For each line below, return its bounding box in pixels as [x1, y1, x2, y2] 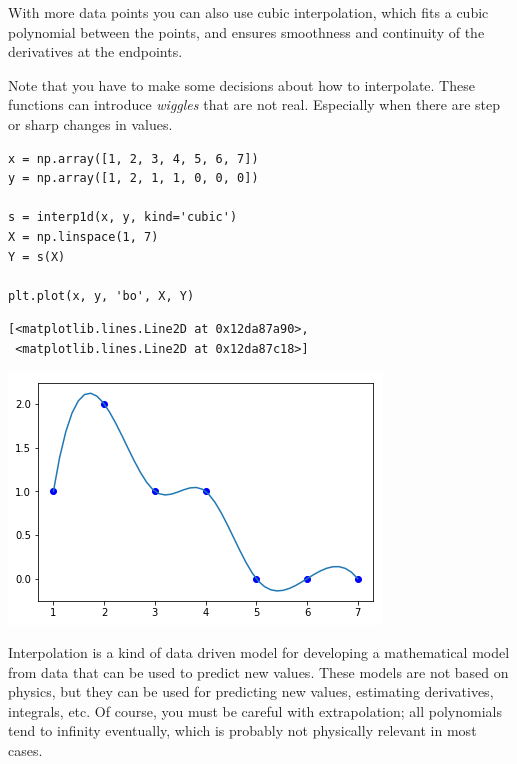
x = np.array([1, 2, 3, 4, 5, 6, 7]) [8, 151, 259, 166]
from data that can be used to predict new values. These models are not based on [8, 661, 509, 682]
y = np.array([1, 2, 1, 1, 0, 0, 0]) [8, 171, 259, 186]
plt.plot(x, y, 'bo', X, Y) [8, 288, 195, 303]
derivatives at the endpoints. [8, 41, 183, 62]
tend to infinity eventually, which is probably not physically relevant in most [8, 720, 477, 741]
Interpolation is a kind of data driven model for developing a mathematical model [8, 642, 510, 663]
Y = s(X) [8, 249, 66, 264]
